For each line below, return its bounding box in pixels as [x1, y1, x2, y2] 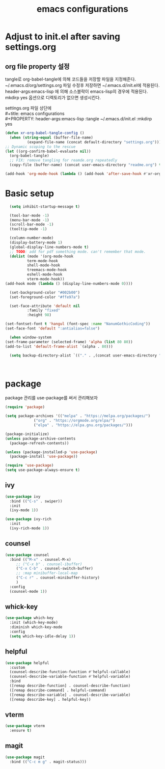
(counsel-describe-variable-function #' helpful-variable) [9, 674, 131, 679]
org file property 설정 [5, 62, 70, 71]
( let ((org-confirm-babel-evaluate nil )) [5, 149, 91, 154]
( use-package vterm [5, 723, 45, 729]
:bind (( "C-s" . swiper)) [9, 498, 63, 504]
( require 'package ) [5, 405, 45, 410]
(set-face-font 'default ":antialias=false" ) [5, 326, 100, 331]
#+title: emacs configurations [5, 110, 65, 116]
